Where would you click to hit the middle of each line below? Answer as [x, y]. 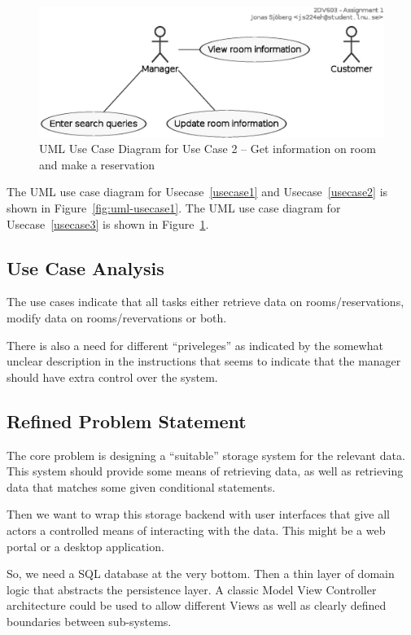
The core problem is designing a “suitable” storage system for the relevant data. [206, 455]
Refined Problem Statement [127, 420]
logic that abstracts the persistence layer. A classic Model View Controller [192, 589]
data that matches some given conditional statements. [141, 486]
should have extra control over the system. [112, 377]
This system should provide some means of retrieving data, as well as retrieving [205, 471]
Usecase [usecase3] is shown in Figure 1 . [108, 223]
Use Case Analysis [85, 267]
